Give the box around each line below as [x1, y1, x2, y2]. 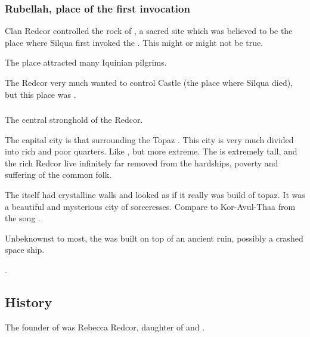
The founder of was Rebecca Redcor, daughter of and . [5, 320, 205, 333]
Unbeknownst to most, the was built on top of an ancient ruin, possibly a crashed [5, 231, 303, 244]
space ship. [5, 243, 45, 256]
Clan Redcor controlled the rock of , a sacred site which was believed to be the [5, 24, 293, 37]
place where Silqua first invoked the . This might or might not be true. [5, 36, 263, 48]
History [5, 293, 52, 311]
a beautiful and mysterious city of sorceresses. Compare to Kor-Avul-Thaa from [5, 200, 296, 212]
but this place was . [5, 88, 76, 100]
